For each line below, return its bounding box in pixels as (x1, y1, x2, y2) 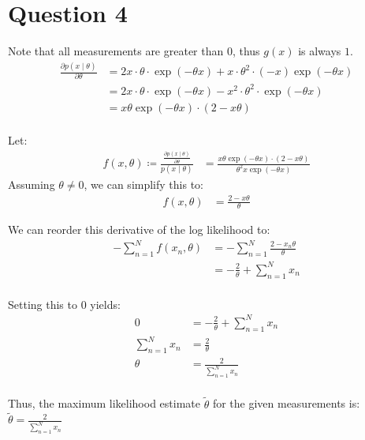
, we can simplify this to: (84, 176, 203, 193)
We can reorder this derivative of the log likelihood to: (8, 221, 270, 238)
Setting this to (8, 295, 77, 312)
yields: (90, 295, 121, 312)
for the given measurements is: (212, 395, 360, 412)
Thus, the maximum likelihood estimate (8, 395, 200, 412)
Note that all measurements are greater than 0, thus (8, 43, 260, 59)
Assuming (8, 176, 55, 193)
